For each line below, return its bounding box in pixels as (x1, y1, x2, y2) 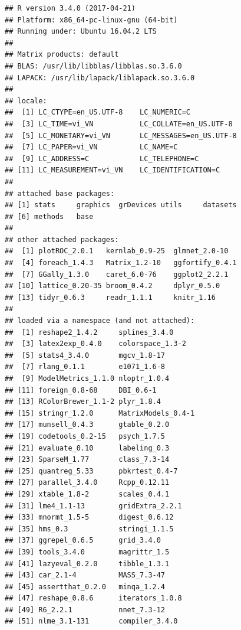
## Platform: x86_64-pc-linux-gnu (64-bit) (5, 15, 178, 24)
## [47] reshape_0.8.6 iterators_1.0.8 (5, 594, 182, 603)
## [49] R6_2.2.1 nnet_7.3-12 (5, 605, 166, 614)
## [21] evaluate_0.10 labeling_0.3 (5, 443, 170, 452)
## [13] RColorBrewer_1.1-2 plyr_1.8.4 (5, 397, 161, 406)
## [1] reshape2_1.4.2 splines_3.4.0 (5, 328, 174, 337)
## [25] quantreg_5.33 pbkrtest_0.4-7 (5, 466, 178, 475)
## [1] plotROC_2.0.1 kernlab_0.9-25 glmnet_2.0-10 (5, 247, 229, 256)
